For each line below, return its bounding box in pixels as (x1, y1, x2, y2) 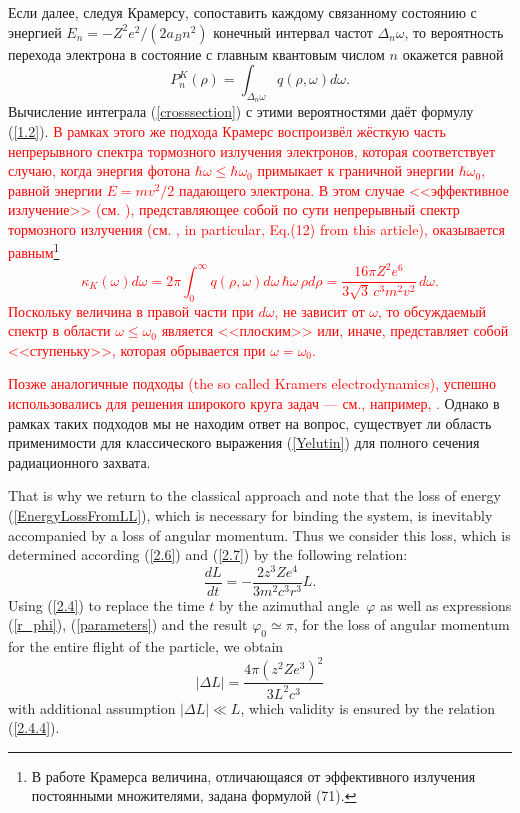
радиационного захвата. (8, 451, 151, 472)
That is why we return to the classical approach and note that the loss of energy (8, 485, 501, 506)
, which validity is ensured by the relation (240, 697, 495, 718)
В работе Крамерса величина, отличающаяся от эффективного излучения (31, 765, 476, 786)
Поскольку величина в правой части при (8, 300, 254, 321)
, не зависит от (274, 300, 365, 321)
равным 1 (8, 239, 60, 263)
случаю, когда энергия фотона (8, 160, 191, 181)
